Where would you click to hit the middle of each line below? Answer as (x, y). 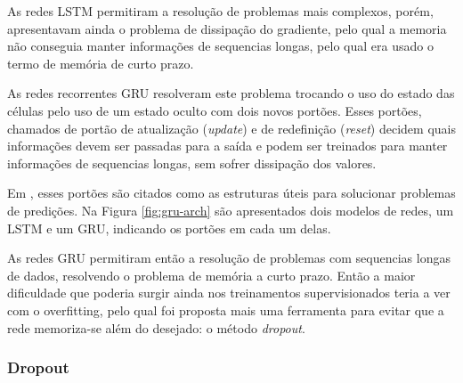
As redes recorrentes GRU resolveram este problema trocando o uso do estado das (231, 93)
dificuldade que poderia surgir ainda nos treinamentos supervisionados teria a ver (229, 293)
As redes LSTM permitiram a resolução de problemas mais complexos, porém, (220, 11)
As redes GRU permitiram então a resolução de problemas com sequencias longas (229, 258)
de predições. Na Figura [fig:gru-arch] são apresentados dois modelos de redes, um (231, 210)
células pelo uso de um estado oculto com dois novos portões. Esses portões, (215, 110)
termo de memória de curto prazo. (101, 63)
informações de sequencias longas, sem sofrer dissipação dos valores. (192, 163)
